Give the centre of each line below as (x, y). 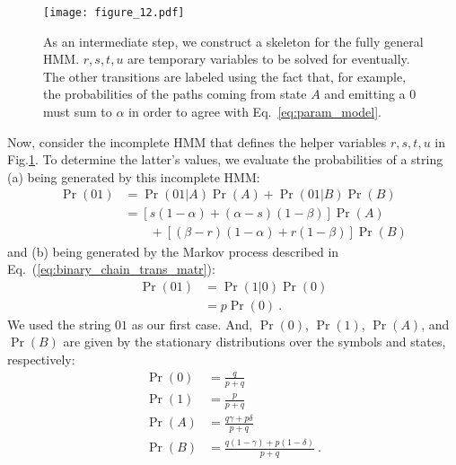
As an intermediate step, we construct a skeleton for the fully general (233, 41)
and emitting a (365, 94)
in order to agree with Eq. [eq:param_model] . (255, 112)
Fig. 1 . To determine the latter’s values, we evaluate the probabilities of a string (225, 159)
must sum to (78, 112)
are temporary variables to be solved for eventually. (269, 59)
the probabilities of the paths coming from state (175, 94)
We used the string (59, 324)
